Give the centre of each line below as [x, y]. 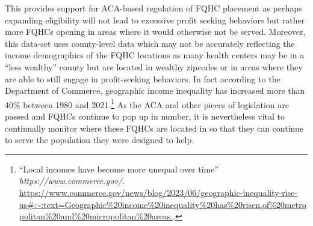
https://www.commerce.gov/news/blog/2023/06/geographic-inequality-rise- [158, 192]
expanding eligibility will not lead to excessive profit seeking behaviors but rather [155, 20]
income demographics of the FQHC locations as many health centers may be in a [155, 55]
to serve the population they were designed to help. [100, 140]
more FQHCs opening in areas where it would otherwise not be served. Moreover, [155, 32]
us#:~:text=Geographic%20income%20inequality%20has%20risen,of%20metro [163, 204]
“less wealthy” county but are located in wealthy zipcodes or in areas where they [154, 66]
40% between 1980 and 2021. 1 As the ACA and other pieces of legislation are [147, 103]
